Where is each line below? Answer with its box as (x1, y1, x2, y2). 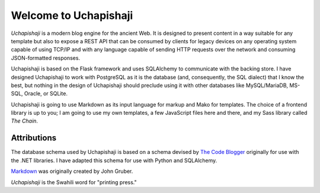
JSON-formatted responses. (11, 54, 80, 62)
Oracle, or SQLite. (24, 90, 68, 97)
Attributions (11, 133, 57, 143)
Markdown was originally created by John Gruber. (11, 168, 133, 175)
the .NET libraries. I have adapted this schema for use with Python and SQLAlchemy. (11, 157, 217, 164)
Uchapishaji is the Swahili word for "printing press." (11, 178, 137, 186)
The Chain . (11, 117, 39, 124)
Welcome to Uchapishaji (11, 9, 133, 22)
